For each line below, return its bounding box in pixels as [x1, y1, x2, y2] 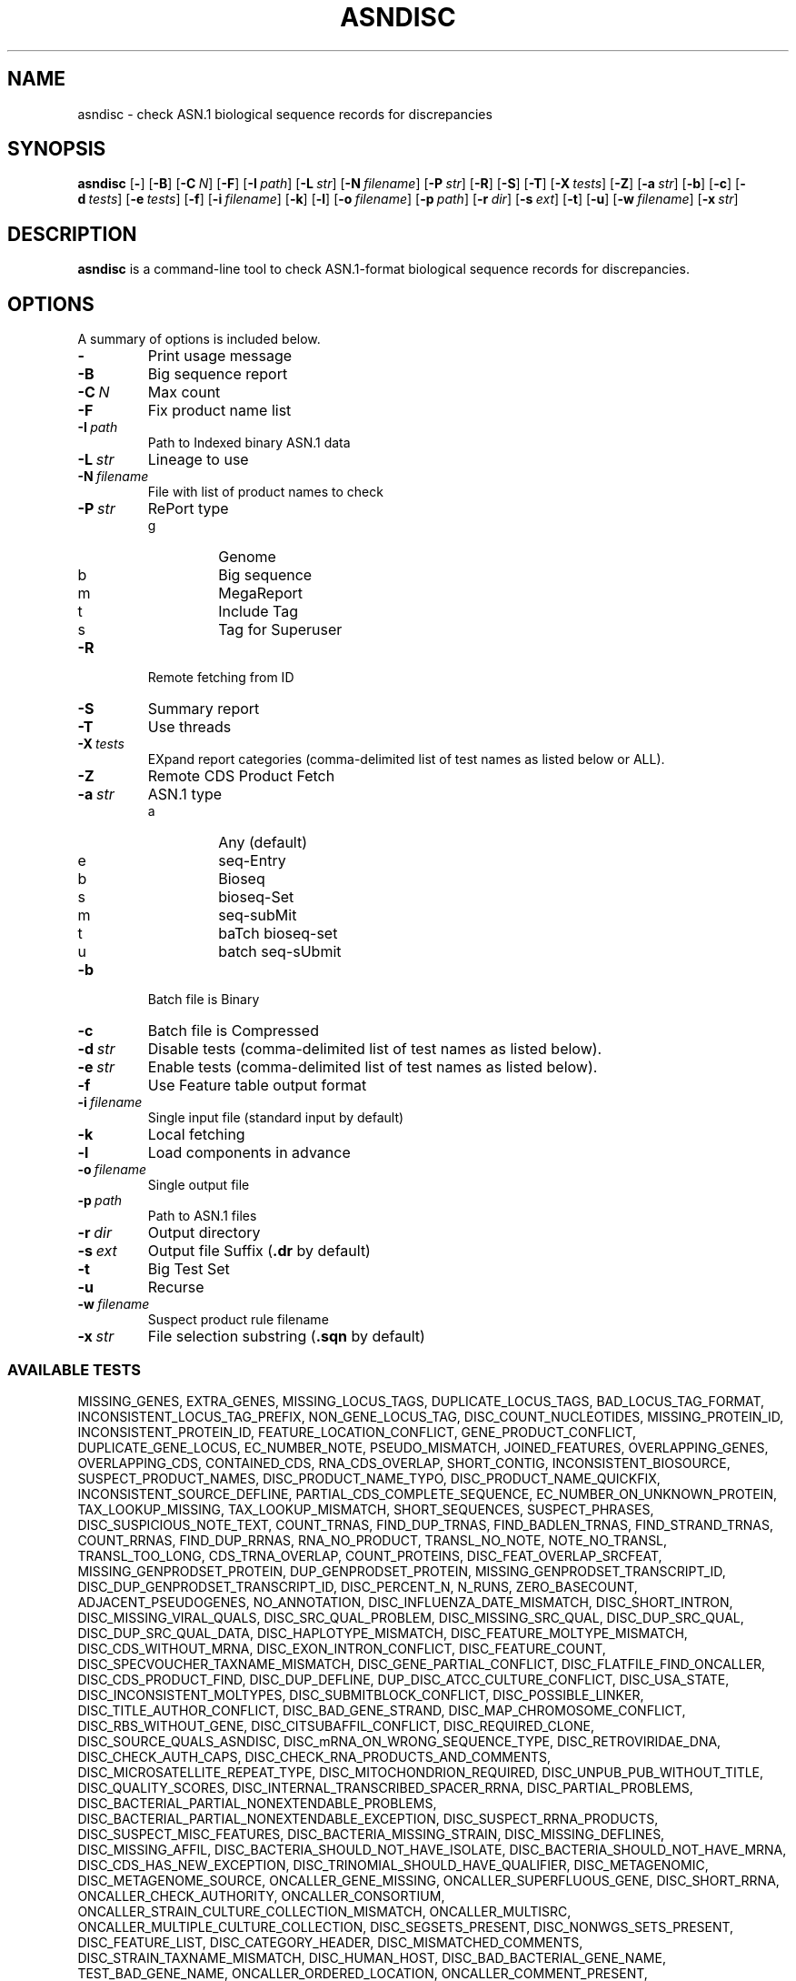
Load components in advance [147, 1143, 351, 1162]
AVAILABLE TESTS [7, 1360, 141, 1379]
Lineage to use [147, 450, 249, 469]
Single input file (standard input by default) [147, 1110, 404, 1126]
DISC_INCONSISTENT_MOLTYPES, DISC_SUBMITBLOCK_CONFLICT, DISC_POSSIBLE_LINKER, [77, 1686, 644, 1703]
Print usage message [147, 347, 293, 366]
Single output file [147, 1177, 250, 1193]
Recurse [147, 1278, 204, 1297]
